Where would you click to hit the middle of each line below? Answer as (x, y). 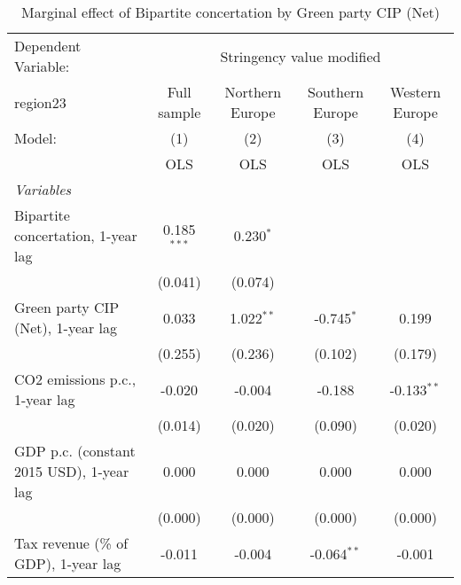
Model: (36, 138)
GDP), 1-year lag (68, 563)
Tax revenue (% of (71, 543)
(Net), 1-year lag (66, 328)
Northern (253, 92)
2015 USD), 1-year (72, 471)
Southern (336, 92)
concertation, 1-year (76, 235)
